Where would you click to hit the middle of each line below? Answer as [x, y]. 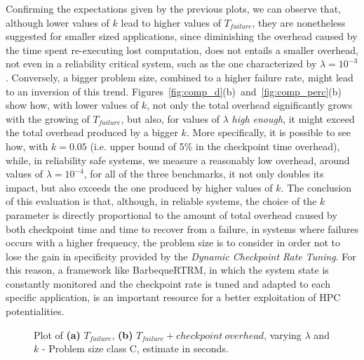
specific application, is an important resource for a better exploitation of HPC [173, 297]
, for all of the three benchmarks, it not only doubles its [204, 174]
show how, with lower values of [72, 105]
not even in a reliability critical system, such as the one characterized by [161, 64]
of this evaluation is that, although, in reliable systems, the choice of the [161, 201]
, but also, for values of [170, 118]
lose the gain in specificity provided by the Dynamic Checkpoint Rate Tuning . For [181, 256]
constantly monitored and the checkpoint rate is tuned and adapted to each [168, 283]
